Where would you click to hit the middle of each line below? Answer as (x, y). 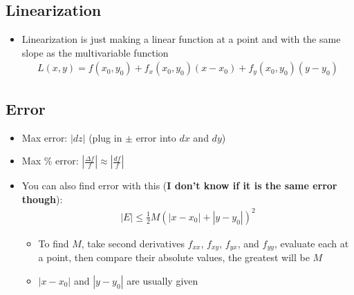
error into (156, 137)
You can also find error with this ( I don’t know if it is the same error (179, 185)
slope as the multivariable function (95, 52)
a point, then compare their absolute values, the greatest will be (174, 257)
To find (54, 243)
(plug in (105, 137)
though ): (42, 199)
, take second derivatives (133, 243)
